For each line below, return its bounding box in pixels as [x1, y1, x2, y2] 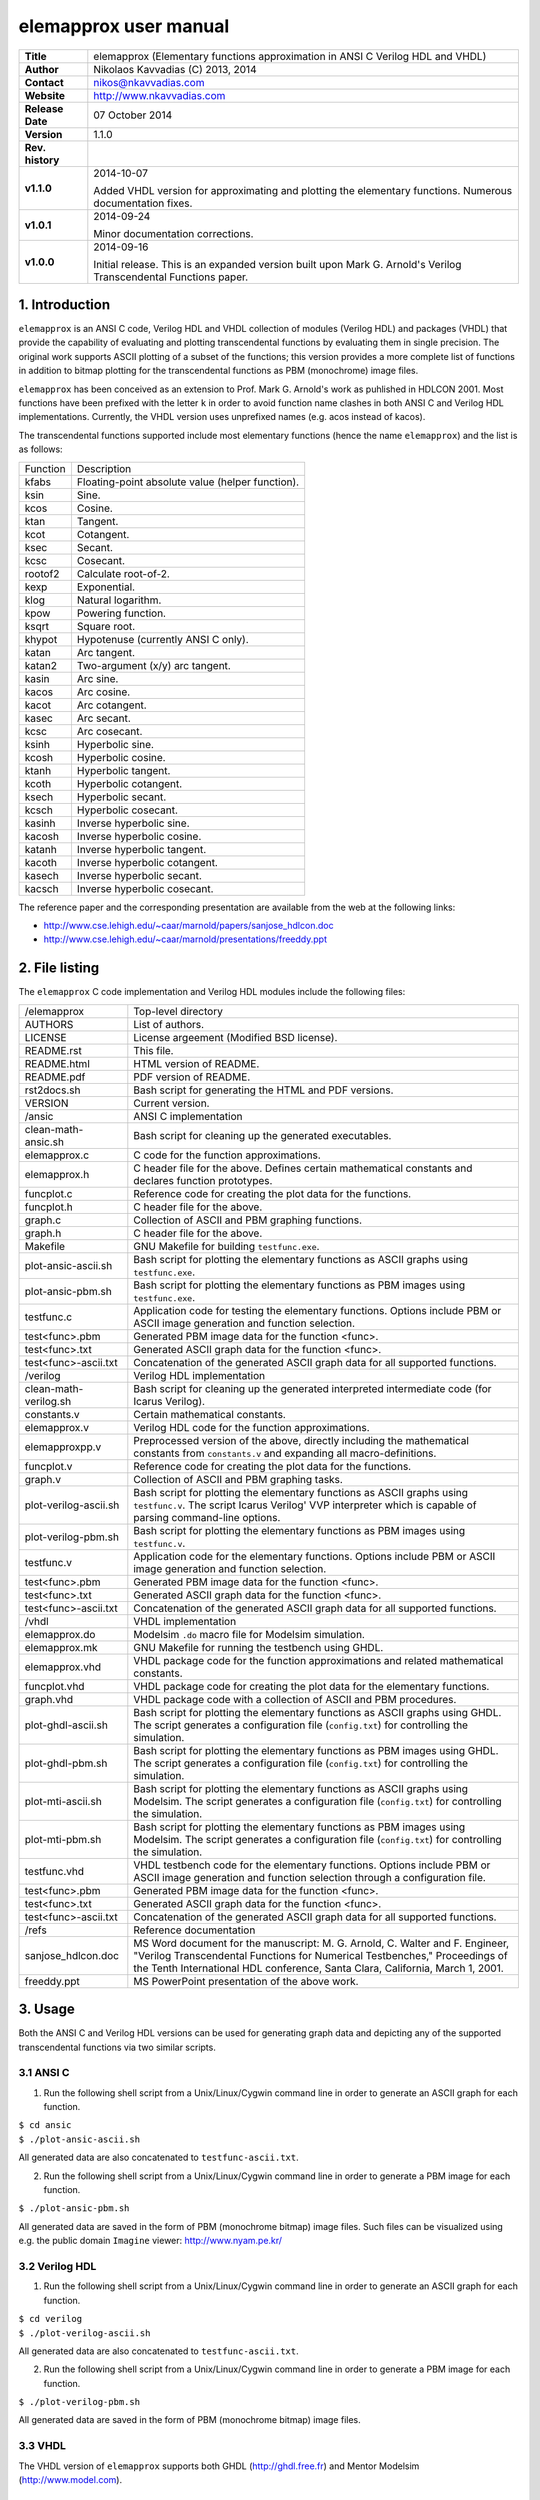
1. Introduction [18, 296, 110, 313]
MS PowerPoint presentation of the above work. [133, 1974, 359, 1988]
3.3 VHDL [18, 2439, 67, 2453]
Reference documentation [133, 1923, 256, 1937]
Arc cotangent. [76, 698, 147, 712]
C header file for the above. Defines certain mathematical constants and [133, 1161, 473, 1175]
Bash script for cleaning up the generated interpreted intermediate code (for [133, 1381, 492, 1395]
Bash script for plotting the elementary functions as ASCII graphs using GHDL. [133, 1705, 502, 1719]
